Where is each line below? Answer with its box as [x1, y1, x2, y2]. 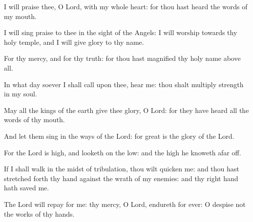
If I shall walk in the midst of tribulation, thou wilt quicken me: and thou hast [4, 164, 239, 174]
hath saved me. [4, 183, 49, 193]
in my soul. [4, 89, 37, 99]
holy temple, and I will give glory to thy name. [4, 37, 144, 47]
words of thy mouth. [4, 114, 65, 125]
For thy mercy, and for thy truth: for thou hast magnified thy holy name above [4, 53, 241, 63]
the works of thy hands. [4, 208, 75, 219]
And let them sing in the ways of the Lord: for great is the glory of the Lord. [4, 130, 234, 141]
